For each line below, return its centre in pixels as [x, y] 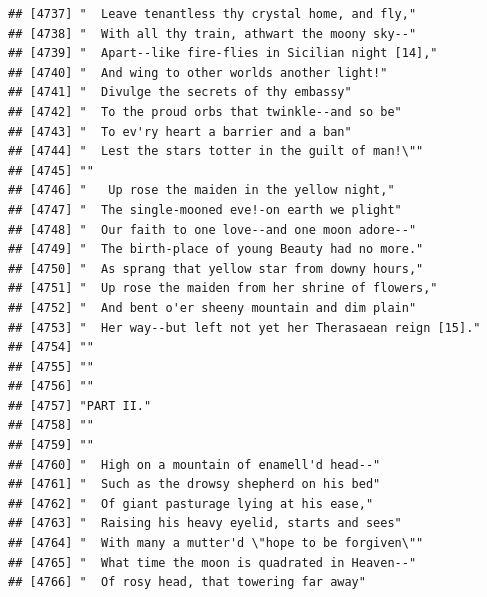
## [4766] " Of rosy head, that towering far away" [187, 582]
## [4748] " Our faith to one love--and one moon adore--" [212, 229]
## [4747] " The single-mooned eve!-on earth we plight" [205, 209]
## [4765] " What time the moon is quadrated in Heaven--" [212, 562]
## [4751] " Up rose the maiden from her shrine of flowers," [223, 288]
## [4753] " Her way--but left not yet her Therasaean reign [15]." [244, 327]
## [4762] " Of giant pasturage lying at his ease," [191, 503]
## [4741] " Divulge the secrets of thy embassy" [180, 92]
